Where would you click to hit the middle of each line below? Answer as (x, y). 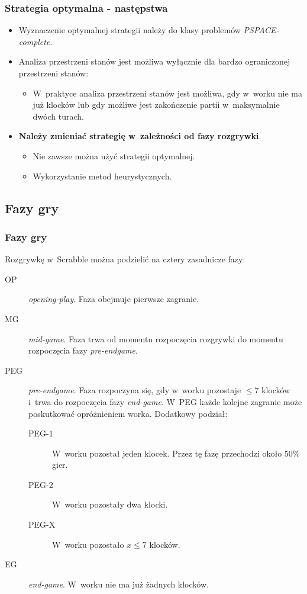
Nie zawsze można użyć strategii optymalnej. (114, 155)
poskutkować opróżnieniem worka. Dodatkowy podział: (128, 413)
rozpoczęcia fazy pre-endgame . (83, 350)
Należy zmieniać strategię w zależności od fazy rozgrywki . (140, 136)
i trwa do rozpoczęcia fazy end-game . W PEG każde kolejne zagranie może (165, 401)
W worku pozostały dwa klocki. (110, 504)
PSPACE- (261, 30)
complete (34, 41)
